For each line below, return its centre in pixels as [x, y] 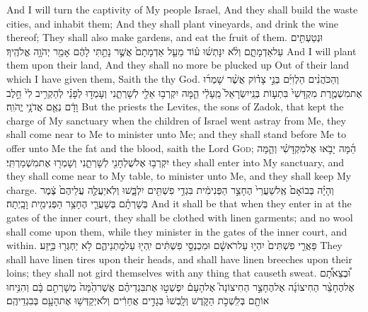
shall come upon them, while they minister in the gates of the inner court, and [177, 231]
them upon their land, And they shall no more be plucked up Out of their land [178, 65]
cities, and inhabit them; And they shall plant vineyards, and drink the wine [172, 23]
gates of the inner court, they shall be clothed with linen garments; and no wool [180, 217]
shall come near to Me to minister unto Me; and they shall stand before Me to [176, 134]
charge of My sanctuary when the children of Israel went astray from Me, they [176, 120]
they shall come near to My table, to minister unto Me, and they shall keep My [179, 176]
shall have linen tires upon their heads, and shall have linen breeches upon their [179, 259]
